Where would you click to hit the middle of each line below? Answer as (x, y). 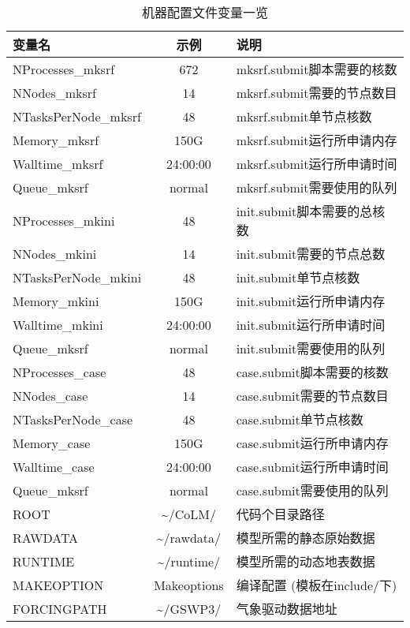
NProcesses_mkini (64, 220)
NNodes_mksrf (55, 92)
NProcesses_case (60, 372)
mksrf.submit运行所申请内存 (317, 140)
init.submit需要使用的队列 (311, 348)
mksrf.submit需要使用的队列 (317, 187)
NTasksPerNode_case (73, 419)
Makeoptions (189, 585)
